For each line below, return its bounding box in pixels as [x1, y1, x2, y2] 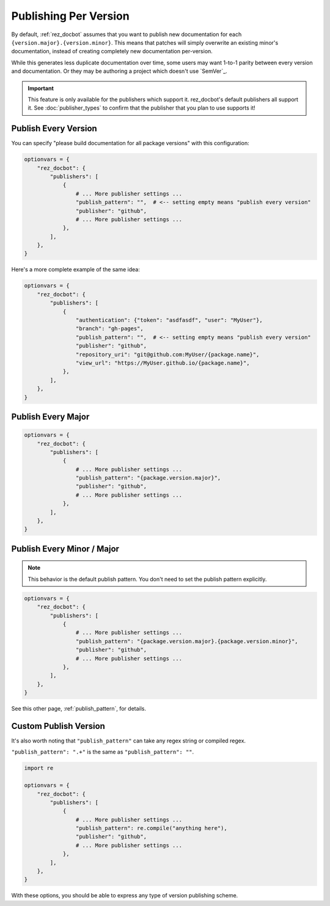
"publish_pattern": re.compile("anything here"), [75, 825, 227, 832]
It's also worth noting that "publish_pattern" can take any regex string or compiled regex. [11, 737, 246, 744]
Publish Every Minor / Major [11, 543, 119, 554]
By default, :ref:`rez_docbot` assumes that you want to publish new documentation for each [11, 31, 242, 38]
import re [24, 764, 54, 772]
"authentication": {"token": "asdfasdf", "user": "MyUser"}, [75, 317, 263, 323]
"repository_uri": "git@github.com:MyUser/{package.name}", [75, 351, 260, 358]
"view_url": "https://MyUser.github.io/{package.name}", [75, 359, 250, 366]
